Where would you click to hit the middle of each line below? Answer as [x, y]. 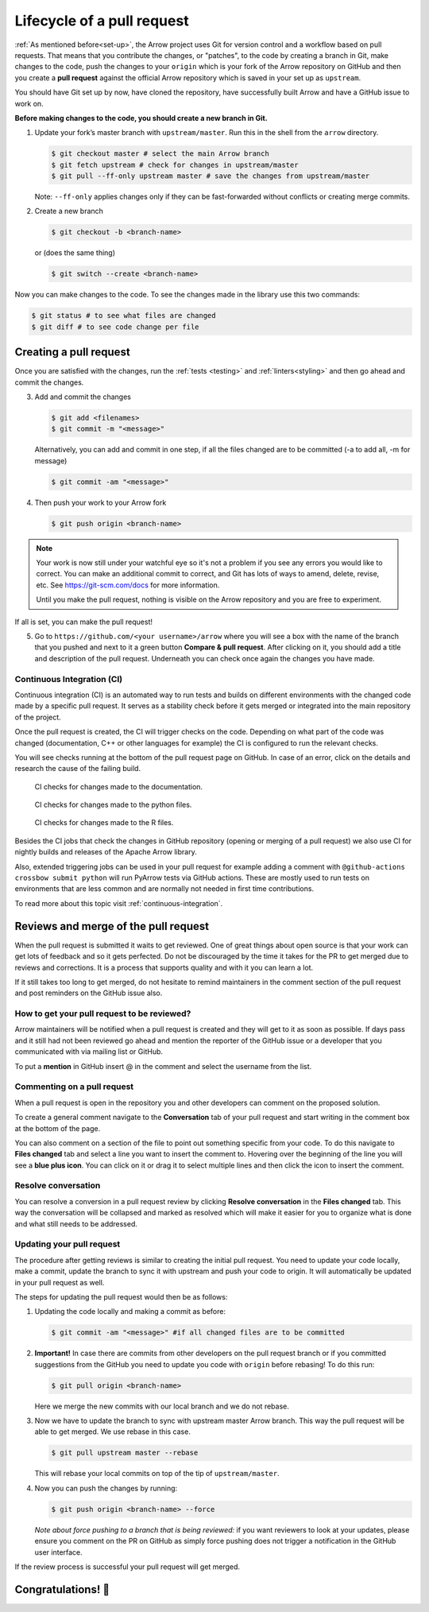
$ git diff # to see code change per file [115, 327]
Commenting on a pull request [74, 1087]
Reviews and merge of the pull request [112, 926]
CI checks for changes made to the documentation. [118, 786]
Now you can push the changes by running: [106, 1488]
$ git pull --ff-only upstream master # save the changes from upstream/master [211, 176]
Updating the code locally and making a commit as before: [130, 1312]
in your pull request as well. [60, 1282]
